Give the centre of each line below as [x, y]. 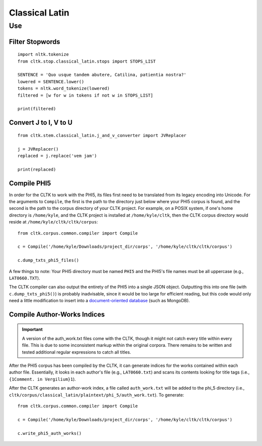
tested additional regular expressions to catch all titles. [76, 352]
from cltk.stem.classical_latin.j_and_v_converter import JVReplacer [102, 135]
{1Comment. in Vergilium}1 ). [42, 379]
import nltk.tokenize [43, 54]
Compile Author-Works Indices [57, 314]
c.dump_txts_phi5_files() [49, 260]
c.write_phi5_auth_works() [50, 433]
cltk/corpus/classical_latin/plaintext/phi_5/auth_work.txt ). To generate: [97, 395]
